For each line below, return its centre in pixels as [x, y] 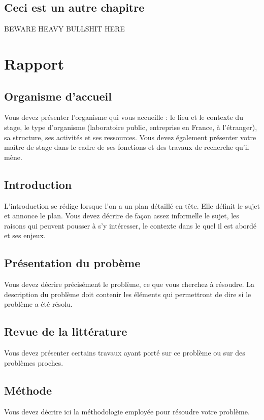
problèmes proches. [34, 362]
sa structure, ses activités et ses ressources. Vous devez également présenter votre [130, 137]
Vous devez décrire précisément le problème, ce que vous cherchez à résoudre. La [129, 284]
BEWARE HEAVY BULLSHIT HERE [64, 29]
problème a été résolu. [38, 304]
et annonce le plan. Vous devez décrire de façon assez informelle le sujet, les [122, 216]
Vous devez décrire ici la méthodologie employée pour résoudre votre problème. [127, 411]
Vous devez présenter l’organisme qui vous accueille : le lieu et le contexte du [124, 117]
